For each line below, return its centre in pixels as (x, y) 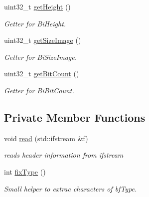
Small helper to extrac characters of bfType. (71, 188)
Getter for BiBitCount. (39, 90)
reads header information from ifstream (64, 155)
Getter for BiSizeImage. (40, 57)
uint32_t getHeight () (37, 6)
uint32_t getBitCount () (42, 74)
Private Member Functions (75, 117)
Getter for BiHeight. (35, 23)
